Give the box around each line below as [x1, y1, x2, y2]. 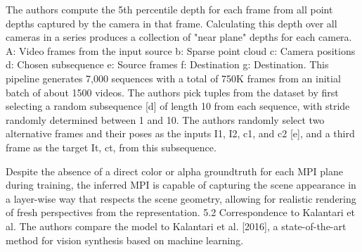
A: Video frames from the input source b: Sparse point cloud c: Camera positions [6, 43, 356, 58]
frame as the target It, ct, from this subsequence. [6, 139, 216, 154]
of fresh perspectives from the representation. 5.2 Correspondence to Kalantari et [6, 205, 355, 220]
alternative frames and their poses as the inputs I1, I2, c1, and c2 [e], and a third [6, 126, 355, 141]
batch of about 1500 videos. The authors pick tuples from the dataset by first [6, 84, 339, 99]
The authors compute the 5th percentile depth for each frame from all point [6, 2, 333, 16]
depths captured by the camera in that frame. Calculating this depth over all [6, 15, 337, 30]
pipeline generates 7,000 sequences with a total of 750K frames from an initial [6, 70, 341, 85]
